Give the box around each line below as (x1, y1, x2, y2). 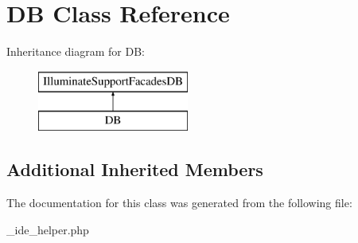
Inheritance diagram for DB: (6, 43, 145, 60)
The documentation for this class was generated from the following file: (6, 194, 352, 211)
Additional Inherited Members (6, 157, 263, 182)
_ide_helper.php (6, 221, 89, 237)
